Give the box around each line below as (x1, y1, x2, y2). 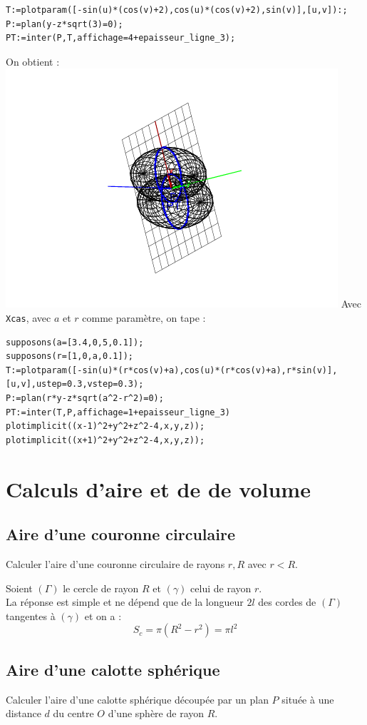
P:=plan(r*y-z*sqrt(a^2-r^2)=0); (6, 393, 164, 403)
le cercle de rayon (63, 580, 139, 595)
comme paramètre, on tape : (82, 310, 206, 325)
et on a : (84, 608, 122, 623)
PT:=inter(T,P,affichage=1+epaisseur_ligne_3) (6, 407, 230, 417)
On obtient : (6, 54, 60, 69)
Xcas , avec (6, 310, 51, 325)
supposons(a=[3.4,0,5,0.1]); (6, 337, 144, 348)
